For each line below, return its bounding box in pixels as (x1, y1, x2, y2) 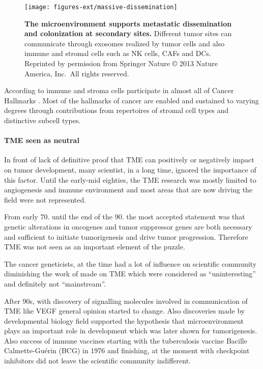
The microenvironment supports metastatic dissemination (24, 18, 232, 29)
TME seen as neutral (4, 135, 79, 146)
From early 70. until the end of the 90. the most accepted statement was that (4, 211, 245, 222)
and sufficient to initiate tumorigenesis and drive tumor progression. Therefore (4, 231, 248, 242)
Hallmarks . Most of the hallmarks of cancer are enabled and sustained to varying (4, 95, 259, 105)
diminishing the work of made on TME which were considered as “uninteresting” (4, 268, 256, 279)
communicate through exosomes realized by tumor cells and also (24, 38, 225, 48)
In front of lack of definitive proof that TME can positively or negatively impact (4, 154, 254, 165)
